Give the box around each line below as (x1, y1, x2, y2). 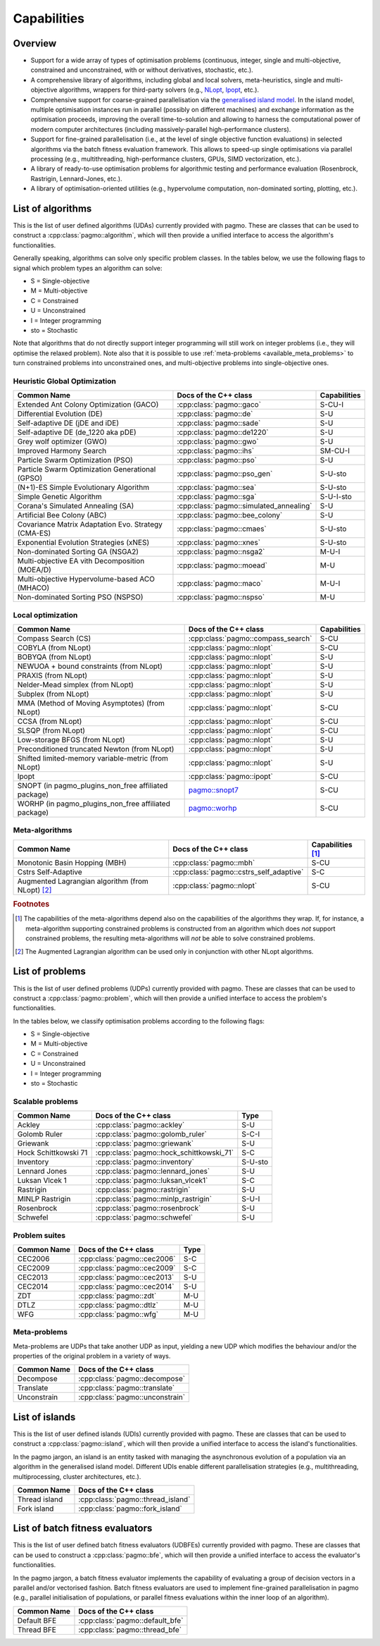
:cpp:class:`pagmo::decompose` (78, 1374, 186, 1384)
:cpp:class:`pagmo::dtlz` (78, 1300, 158, 1310)
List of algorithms (13, 202, 92, 214)
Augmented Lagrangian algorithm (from (17, 876, 149, 886)
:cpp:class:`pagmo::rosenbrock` (95, 1203, 201, 1213)
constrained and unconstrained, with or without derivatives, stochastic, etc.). (30, 66, 253, 74)
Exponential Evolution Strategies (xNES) (17, 538, 150, 548)
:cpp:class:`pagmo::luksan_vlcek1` (95, 1176, 208, 1186)
